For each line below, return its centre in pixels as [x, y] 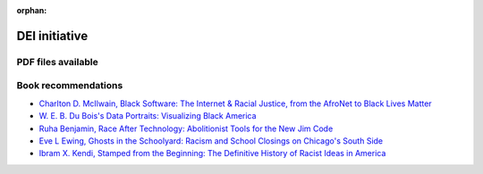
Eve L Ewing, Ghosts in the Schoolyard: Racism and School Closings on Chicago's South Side [211, 141]
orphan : [32, 10]
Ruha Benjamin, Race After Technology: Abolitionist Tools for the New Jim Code [186, 128]
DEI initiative [52, 36]
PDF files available [57, 62]
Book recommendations [70, 86]
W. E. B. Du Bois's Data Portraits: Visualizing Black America [148, 116]
